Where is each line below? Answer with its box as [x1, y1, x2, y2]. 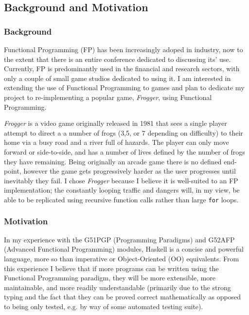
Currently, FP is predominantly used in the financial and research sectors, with [4, 63, 240, 74]
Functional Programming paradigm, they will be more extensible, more [4, 273, 216, 283]
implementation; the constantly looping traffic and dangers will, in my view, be [4, 185, 240, 195]
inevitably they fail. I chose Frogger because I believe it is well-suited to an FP [4, 175, 238, 185]
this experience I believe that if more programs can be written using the [4, 263, 219, 273]
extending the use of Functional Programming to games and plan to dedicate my [4, 82, 245, 93]
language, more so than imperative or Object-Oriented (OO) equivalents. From [4, 253, 239, 263]
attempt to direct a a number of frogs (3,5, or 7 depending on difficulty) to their [4, 127, 243, 138]
